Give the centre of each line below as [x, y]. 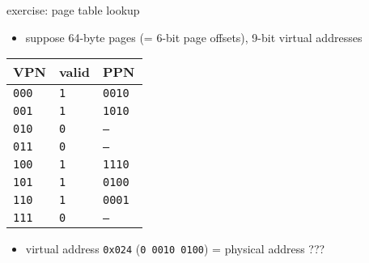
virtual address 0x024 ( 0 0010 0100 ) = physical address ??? [175, 249]
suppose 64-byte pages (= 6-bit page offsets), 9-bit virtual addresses [194, 37]
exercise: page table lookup [73, 10]
